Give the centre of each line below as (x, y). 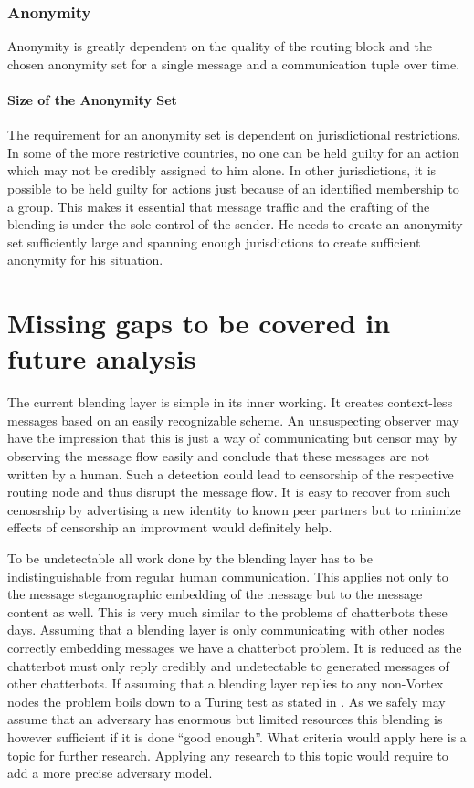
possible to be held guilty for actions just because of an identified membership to (233, 188)
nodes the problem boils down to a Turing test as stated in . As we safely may (226, 701)
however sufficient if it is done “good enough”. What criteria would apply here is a (237, 736)
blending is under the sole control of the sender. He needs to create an (204, 224)
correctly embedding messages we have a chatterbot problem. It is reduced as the (235, 647)
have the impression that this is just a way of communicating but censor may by (232, 438)
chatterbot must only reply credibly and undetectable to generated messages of (228, 665)
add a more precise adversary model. (110, 773)
